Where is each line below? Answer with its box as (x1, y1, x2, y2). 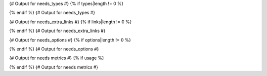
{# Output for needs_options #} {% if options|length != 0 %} (9, 37, 131, 43)
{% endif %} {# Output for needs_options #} (9, 46, 99, 52)
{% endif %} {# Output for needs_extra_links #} (9, 28, 106, 34)
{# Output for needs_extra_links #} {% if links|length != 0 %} (9, 19, 132, 25)
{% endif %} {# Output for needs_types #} (9, 10, 95, 16)
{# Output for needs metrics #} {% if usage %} (9, 55, 104, 61)
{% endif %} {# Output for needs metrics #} (9, 64, 98, 70)
